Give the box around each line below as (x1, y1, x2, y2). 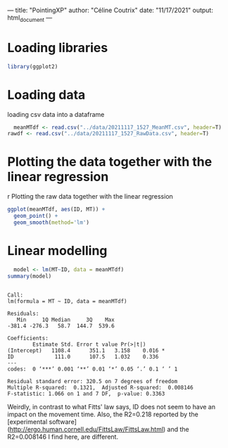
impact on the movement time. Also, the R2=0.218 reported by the (7, 410, 198, 418)
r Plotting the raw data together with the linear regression (7, 192, 174, 201)
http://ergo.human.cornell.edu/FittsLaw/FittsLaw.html (9, 425, 164, 433)
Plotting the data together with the (7, 154, 213, 170)
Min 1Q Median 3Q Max (16, 316, 115, 323)
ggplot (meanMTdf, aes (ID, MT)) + (7, 206, 106, 213)
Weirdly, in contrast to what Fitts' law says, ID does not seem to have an (7, 402, 216, 411)
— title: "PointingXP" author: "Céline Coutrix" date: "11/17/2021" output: (7, 6, 213, 14)
